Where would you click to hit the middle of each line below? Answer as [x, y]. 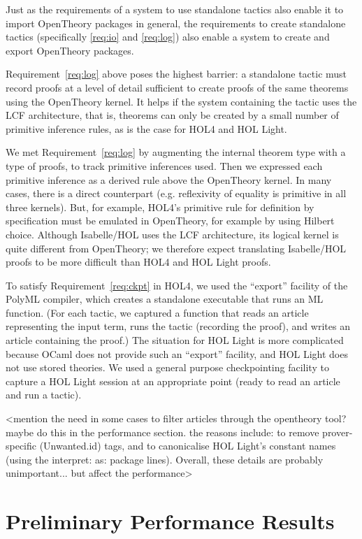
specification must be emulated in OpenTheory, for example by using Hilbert [170, 221]
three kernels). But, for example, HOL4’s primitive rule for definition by [160, 207]
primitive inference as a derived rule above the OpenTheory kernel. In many [169, 179]
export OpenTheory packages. [70, 50]
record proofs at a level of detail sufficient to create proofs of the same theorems [177, 87]
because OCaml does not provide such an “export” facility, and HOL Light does [177, 353]
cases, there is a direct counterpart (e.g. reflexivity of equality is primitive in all [176, 193]
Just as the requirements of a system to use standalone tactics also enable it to [175, 9]
